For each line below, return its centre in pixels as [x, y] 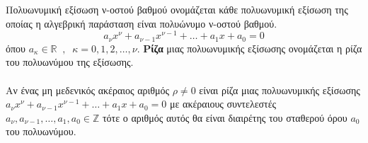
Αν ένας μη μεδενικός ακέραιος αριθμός [88, 90]
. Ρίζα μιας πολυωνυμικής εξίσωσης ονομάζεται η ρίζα [249, 48]
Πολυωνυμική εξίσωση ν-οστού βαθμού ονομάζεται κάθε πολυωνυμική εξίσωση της [177, 9]
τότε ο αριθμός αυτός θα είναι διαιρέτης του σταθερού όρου [225, 117]
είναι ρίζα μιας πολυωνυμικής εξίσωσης [280, 90]
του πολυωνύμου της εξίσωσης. [70, 62]
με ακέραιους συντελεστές [223, 104]
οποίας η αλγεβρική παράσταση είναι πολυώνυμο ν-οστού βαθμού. [142, 23]
